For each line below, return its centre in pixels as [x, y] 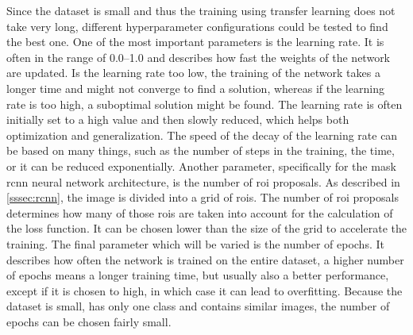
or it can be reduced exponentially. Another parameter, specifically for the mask [201, 166]
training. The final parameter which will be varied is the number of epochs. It [195, 243]
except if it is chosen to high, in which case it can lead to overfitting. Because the [205, 290]
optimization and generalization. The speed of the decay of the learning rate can [202, 135]
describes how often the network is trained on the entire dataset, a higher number [205, 259]
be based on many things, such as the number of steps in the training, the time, [201, 150]
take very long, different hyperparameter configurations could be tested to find [197, 26]
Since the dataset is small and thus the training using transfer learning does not [201, 10]
